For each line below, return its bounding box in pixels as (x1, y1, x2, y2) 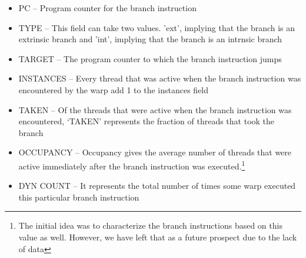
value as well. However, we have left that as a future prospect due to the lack (18, 230, 297, 243)
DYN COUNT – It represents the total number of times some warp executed (18, 179, 296, 192)
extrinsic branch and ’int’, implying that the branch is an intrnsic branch (18, 33, 282, 45)
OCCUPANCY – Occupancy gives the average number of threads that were (18, 146, 292, 158)
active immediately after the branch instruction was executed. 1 (18, 158, 245, 172)
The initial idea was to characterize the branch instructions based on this (18, 219, 282, 232)
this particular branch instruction (18, 191, 139, 203)
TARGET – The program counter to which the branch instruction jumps (18, 52, 282, 64)
